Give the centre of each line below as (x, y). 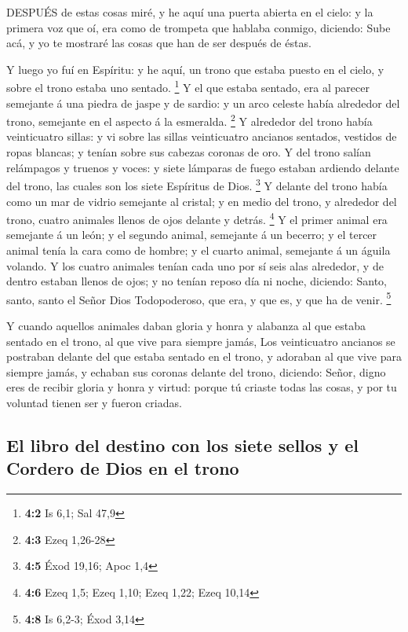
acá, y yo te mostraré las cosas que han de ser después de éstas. (159, 43)
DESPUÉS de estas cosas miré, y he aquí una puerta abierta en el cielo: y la (190, 12)
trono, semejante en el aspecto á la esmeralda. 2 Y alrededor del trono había (189, 120)
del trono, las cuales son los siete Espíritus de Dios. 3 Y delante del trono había (197, 184)
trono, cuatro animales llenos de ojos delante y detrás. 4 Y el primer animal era (197, 218)
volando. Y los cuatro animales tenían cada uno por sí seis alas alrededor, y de (195, 265)
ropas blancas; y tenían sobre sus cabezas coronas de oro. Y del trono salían (189, 152)
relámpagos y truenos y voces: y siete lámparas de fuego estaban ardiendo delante (203, 167)
